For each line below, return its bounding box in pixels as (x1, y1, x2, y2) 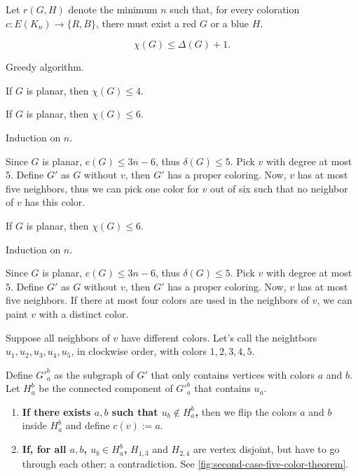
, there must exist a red (95, 15, 197, 30)
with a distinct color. (39, 306, 129, 321)
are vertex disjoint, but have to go (193, 442, 340, 456)
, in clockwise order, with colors (71, 344, 207, 358)
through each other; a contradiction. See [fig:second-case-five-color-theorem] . (22, 456, 349, 470)
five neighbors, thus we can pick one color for (6, 181, 199, 195)
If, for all (22, 442, 67, 456)
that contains (194, 381, 251, 395)
